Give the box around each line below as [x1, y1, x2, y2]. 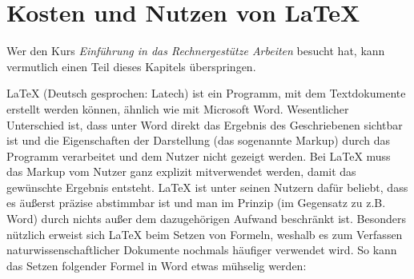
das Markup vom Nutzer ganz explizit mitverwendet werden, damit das [6, 163, 356, 180]
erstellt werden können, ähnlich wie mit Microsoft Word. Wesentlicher [6, 100, 349, 117]
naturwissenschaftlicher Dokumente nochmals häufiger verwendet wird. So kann [6, 241, 397, 258]
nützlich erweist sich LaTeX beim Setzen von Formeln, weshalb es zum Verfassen [6, 225, 403, 242]
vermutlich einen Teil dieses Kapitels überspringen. [6, 58, 256, 74]
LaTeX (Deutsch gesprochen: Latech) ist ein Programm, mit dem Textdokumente [6, 85, 406, 102]
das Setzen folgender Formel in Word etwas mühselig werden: [6, 257, 307, 273]
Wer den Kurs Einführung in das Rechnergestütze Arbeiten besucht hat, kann [6, 42, 385, 59]
